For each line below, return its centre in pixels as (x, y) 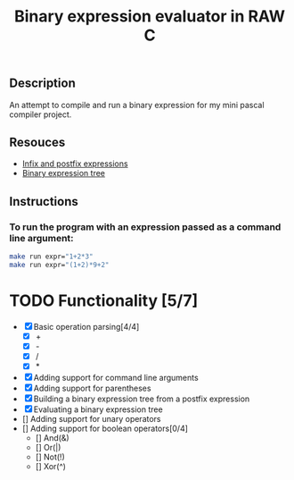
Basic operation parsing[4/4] (86, 326)
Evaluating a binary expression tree (98, 409)
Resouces (37, 142)
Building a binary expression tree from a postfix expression (142, 399)
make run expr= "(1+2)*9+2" (59, 265)
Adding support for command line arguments (116, 378)
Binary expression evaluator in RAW (150, 17)
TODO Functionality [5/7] (104, 301)
